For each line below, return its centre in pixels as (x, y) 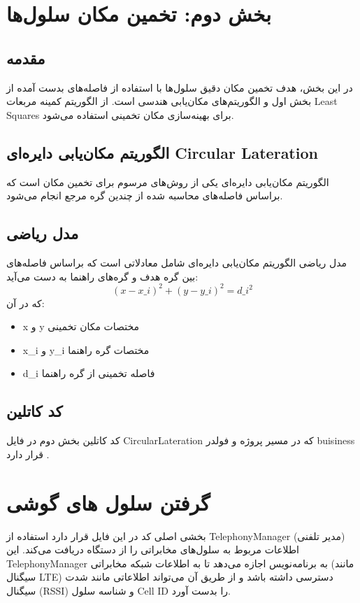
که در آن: (26, 303)
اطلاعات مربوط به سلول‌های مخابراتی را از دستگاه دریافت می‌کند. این (153, 549)
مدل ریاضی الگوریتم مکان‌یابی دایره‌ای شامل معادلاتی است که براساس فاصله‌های (177, 262)
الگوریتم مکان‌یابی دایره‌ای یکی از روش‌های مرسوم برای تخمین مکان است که (168, 182)
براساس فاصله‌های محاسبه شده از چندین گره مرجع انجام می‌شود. (145, 196)
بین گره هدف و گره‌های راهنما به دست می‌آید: (102, 276)
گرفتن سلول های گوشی (108, 502)
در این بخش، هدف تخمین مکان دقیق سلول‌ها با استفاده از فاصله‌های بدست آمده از (180, 87)
